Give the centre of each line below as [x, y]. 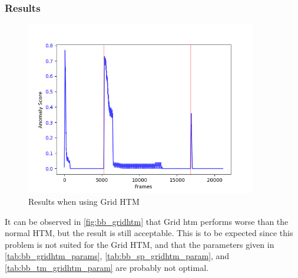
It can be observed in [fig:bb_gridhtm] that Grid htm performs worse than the [147, 221]
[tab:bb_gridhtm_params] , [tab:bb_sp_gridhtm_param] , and [117, 256]
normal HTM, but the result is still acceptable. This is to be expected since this [149, 233]
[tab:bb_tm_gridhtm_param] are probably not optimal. [107, 267]
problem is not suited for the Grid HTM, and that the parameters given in [140, 244]
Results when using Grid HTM [84, 201]
